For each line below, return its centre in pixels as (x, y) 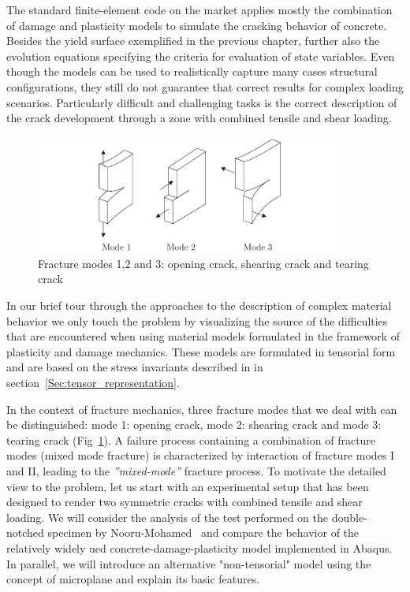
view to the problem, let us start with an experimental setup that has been (188, 486)
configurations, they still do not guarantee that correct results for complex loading (205, 86)
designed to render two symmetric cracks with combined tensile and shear (184, 502)
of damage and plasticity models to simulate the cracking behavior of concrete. (197, 25)
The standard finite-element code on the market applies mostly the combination (199, 9)
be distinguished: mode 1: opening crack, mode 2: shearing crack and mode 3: (194, 424)
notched (25, 532)
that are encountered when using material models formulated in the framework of (203, 336)
